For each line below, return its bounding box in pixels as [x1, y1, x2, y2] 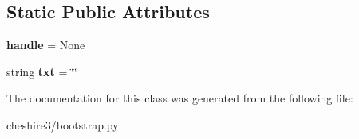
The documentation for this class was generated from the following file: [6, 90, 353, 106]
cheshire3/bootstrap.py [6, 116, 119, 133]
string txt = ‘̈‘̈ [6, 63, 77, 79]
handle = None [6, 37, 85, 53]
